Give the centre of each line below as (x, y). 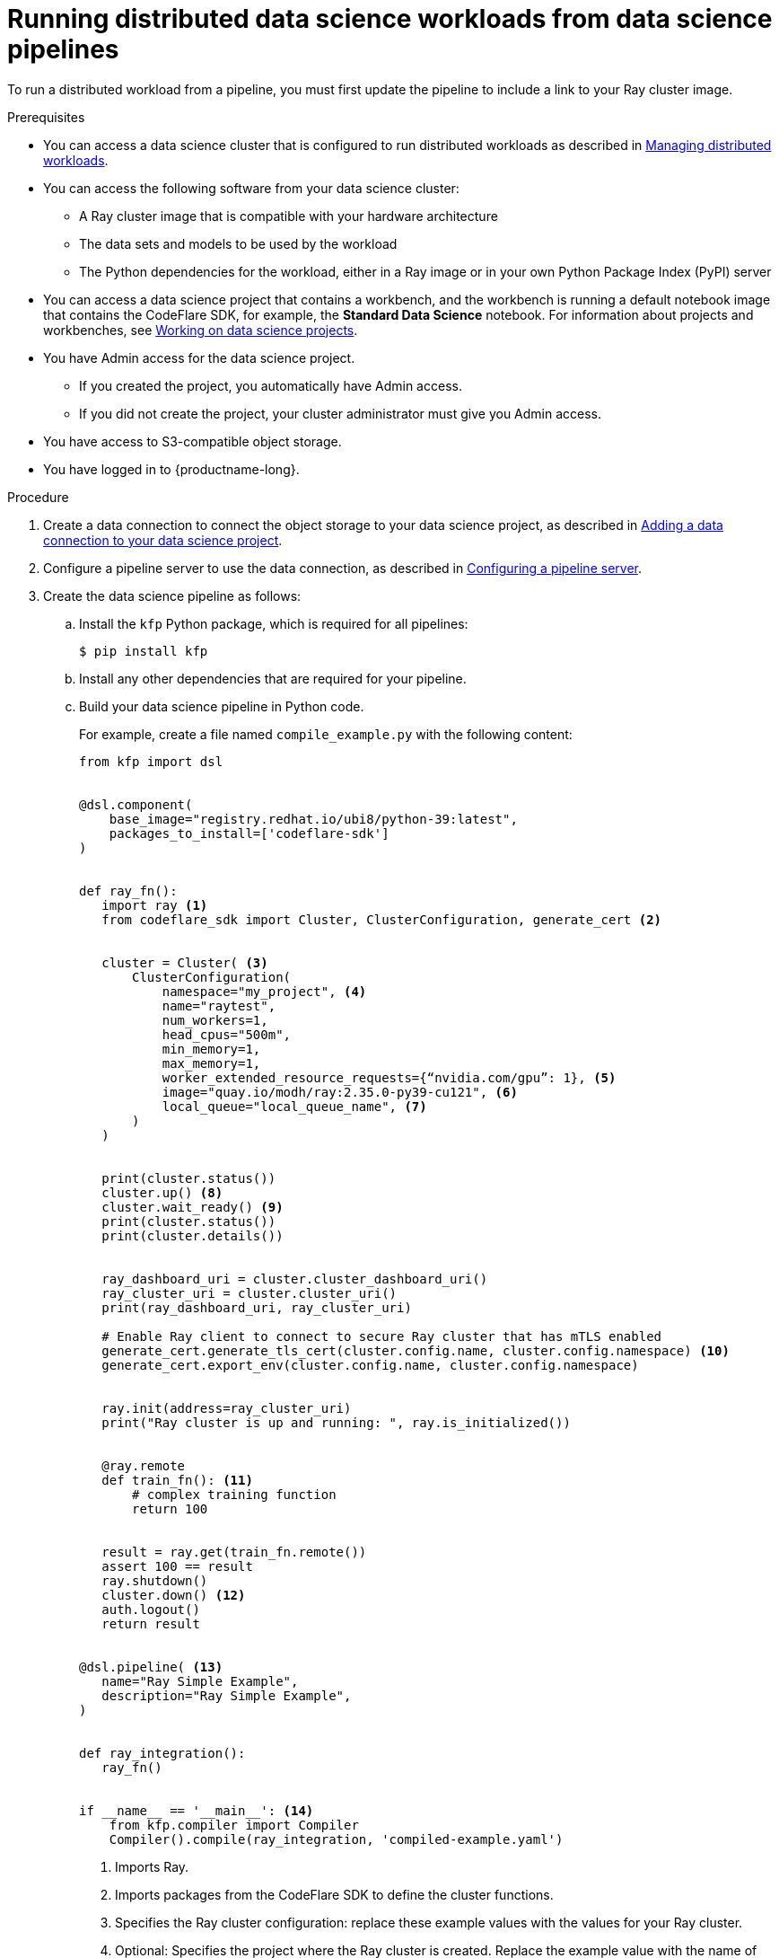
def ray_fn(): (128, 891)
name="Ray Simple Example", (200, 1681)
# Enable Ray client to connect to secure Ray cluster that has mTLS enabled (382, 1336)
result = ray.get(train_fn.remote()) (234, 1552)
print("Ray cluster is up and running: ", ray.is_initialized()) (336, 1422)
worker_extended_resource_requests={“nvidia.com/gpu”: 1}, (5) (389, 1077)
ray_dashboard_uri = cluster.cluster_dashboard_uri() (295, 1279)
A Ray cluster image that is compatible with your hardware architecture (289, 216)
